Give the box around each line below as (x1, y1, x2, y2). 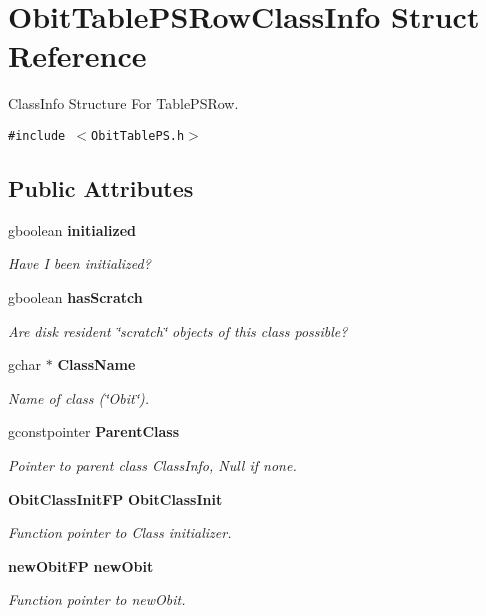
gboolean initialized (8, 219, 136, 240)
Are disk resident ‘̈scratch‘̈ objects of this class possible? (8, 320, 348, 341)
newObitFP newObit (8, 555, 154, 576)
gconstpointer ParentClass (8, 421, 180, 442)
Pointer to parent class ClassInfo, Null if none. (8, 454, 297, 475)
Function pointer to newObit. (8, 589, 186, 610)
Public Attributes (8, 172, 194, 203)
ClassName (57, 354, 136, 375)
